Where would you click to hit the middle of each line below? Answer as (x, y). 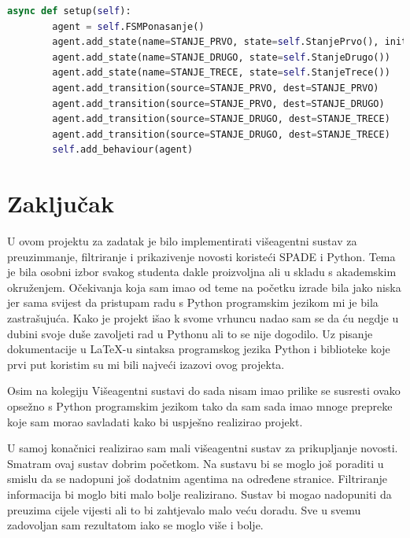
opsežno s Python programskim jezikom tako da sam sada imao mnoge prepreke (200, 406)
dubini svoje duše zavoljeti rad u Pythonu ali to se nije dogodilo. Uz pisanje (190, 333)
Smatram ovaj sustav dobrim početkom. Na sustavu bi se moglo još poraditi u (196, 463)
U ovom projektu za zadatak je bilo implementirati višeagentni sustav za (182, 241)
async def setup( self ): (69, 11)
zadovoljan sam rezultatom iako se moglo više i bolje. (135, 525)
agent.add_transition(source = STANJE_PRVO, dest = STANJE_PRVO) (216, 88)
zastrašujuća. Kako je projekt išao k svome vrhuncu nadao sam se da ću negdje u (203, 318)
